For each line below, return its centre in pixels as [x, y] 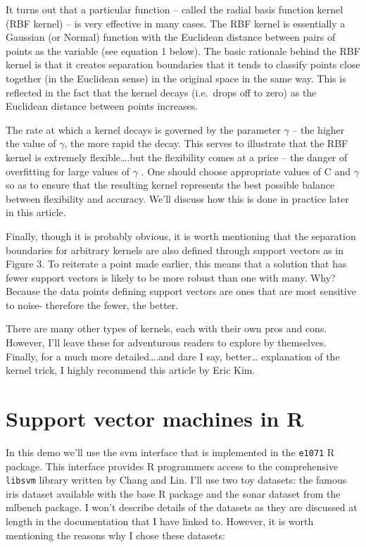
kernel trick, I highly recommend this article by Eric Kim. [131, 370]
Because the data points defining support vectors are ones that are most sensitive [181, 291]
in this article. [36, 212]
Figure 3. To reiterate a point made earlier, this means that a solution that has [176, 264]
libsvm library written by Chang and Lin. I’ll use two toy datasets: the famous [176, 480]
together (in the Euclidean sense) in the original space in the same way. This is [176, 78]
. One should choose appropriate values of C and [246, 171]
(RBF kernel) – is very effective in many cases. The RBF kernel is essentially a [176, 23]
